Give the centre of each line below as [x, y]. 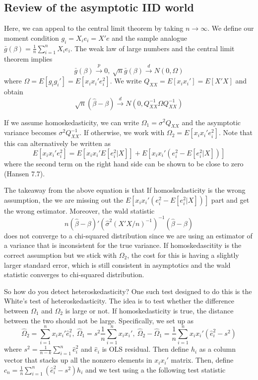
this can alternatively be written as [57, 143]
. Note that [236, 132]
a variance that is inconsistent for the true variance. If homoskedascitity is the [123, 245]
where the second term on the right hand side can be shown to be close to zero [124, 163]
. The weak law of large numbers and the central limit [152, 48]
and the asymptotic [211, 122]
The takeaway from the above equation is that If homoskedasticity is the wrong [125, 190]
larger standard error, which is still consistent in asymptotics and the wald [117, 265]
